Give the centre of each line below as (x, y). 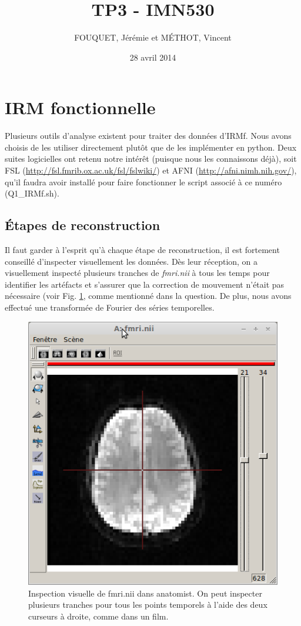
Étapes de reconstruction (83, 225)
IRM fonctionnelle (80, 107)
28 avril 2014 (153, 57)
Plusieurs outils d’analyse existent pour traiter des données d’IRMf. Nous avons (148, 136)
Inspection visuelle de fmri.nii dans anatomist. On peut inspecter (145, 593)
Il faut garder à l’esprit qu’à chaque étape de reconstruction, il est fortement (142, 250)
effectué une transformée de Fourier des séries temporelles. (110, 307)
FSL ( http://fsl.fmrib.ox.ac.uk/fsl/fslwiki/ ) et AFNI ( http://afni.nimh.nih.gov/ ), (151, 170)
